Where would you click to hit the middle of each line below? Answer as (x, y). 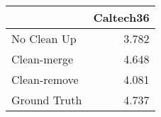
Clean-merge (43, 59)
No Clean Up (44, 38)
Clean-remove (45, 79)
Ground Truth (47, 100)
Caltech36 (121, 17)
